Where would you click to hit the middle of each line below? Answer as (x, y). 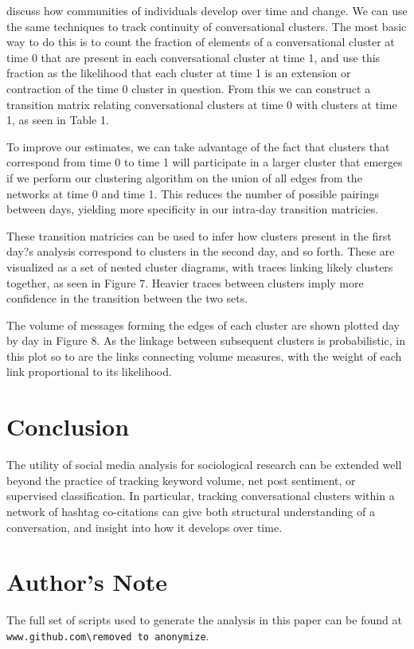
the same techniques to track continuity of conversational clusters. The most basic (207, 26)
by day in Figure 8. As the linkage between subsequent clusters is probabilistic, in (206, 340)
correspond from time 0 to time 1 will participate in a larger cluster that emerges (205, 162)
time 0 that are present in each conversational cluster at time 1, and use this (193, 57)
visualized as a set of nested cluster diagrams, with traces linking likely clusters (200, 266)
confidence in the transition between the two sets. (127, 298)
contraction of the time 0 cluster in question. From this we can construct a (189, 88)
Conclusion (68, 426)
